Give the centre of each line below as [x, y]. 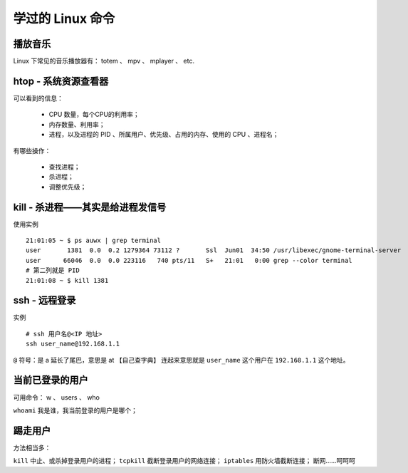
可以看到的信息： [38, 98]
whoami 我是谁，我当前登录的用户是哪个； [75, 410]
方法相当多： [32, 447]
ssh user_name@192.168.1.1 [73, 344]
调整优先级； [68, 187]
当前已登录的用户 [51, 380]
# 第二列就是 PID [53, 270]
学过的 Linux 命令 [64, 19]
